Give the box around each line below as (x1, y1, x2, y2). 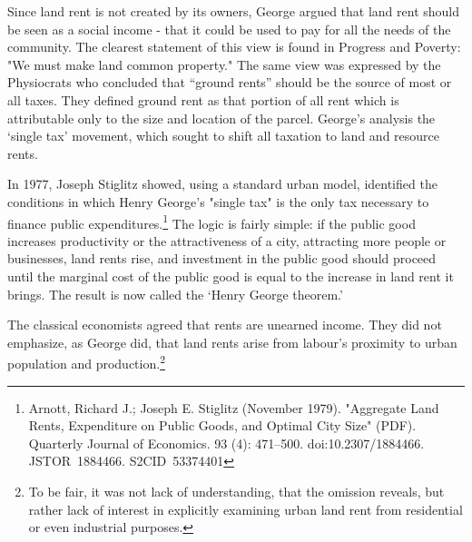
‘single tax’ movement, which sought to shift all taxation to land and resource (7, 126, 439, 145)
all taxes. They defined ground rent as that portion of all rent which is (7, 90, 399, 109)
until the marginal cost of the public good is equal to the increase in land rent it (7, 266, 454, 285)
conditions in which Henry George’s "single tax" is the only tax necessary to (7, 192, 429, 211)
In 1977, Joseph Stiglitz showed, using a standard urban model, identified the (7, 174, 438, 193)
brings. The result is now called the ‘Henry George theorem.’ (7, 284, 343, 303)
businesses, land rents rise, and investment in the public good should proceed (7, 249, 437, 268)
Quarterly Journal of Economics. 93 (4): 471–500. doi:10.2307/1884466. (28, 433, 425, 452)
